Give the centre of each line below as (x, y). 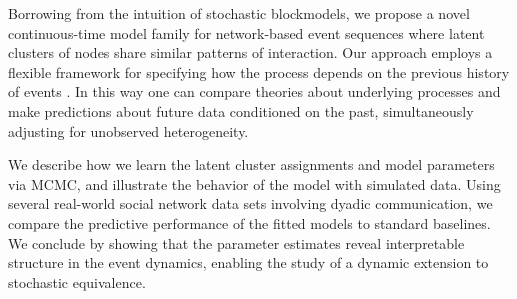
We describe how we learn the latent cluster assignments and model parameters (251, 164)
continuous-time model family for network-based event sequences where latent (246, 32)
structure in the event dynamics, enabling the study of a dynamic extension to (248, 262)
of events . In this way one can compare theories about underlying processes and (254, 91)
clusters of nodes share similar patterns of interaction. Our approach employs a (250, 52)
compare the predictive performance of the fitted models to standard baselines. (249, 222)
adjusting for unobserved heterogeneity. (128, 130)
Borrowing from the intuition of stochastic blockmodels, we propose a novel (239, 13)
